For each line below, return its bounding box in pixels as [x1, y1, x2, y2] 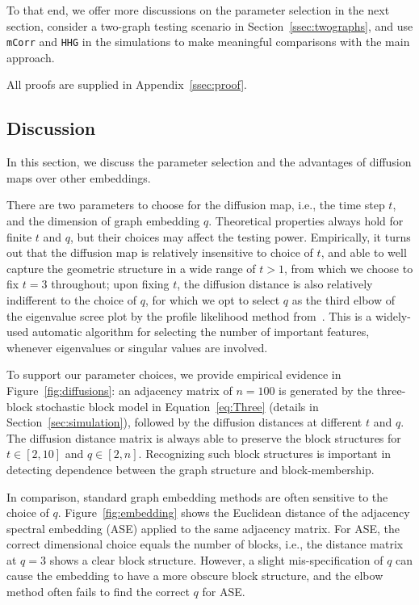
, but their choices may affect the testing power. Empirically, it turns [70, 228, 411, 245]
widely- [375, 307, 411, 324]
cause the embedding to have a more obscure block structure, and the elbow [6, 567, 383, 584]
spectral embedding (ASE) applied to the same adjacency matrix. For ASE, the [6, 519, 400, 536]
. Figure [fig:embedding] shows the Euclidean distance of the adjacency [57, 504, 410, 521]
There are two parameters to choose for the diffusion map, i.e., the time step [6, 196, 385, 213]
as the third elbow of [291, 291, 395, 308]
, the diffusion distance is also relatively [177, 275, 373, 292]
